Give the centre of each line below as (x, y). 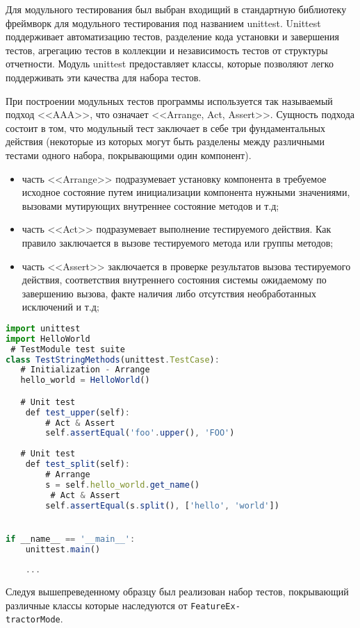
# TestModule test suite (68, 349)
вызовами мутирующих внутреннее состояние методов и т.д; (150, 205)
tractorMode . (34, 619)
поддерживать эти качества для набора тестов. (104, 77)
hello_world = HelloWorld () (85, 380)
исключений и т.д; (60, 307)
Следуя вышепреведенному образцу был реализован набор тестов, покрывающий (177, 592)
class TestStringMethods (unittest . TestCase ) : (113, 360)
